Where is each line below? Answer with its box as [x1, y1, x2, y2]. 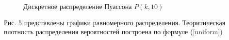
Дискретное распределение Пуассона [23, 1, 132, 11]
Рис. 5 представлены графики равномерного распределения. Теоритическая [4, 17, 226, 27]
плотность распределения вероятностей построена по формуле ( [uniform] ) [4, 27, 223, 37]
